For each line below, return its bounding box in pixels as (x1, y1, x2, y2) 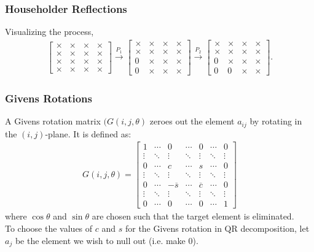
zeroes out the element (149, 115, 235, 128)
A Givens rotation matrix (5, 115, 101, 128)
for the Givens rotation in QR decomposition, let (125, 222, 310, 235)
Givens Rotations (5, 90, 92, 105)
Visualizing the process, (5, 25, 94, 38)
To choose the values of (5, 222, 93, 235)
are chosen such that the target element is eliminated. (92, 210, 294, 223)
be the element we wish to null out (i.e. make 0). (15, 234, 198, 246)
